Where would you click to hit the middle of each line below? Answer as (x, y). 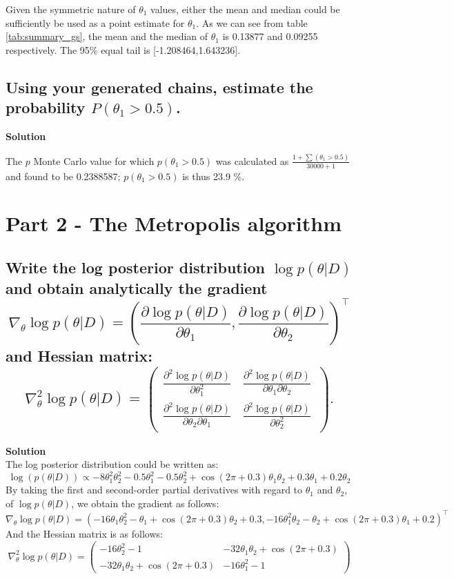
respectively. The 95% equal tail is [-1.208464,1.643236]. (123, 49)
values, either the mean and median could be (245, 9)
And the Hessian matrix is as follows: (84, 533)
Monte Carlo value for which (94, 160)
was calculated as (252, 160)
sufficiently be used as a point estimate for (95, 22)
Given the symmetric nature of (71, 9)
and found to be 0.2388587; (63, 176)
